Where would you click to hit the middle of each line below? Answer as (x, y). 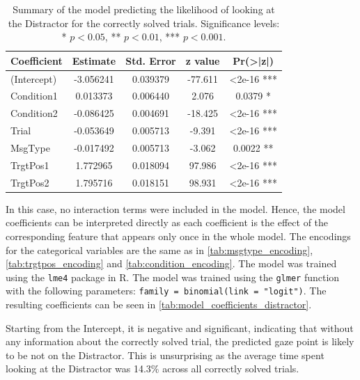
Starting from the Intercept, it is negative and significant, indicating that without (180, 327)
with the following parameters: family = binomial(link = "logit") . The (166, 291)
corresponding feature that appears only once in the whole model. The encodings (178, 236)
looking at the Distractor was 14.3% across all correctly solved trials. (152, 369)
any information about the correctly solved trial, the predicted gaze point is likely (180, 341)
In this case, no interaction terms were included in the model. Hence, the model (175, 208)
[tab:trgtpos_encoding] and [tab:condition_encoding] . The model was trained (171, 263)
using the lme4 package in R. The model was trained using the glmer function (173, 277)
